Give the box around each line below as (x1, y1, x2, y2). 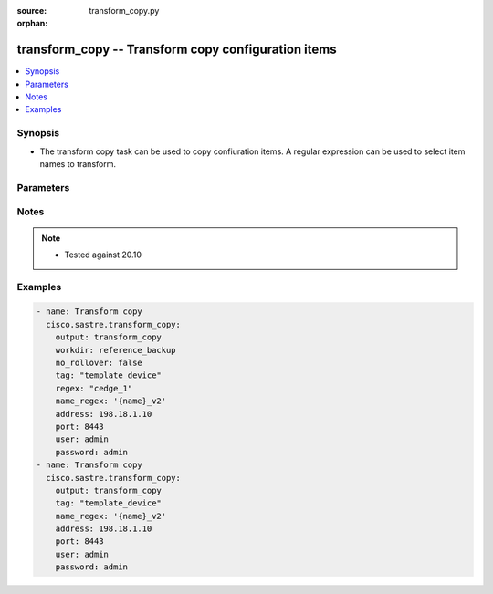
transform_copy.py (89, 5, 160, 16)
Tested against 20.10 (64, 249, 142, 260)
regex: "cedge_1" (55, 383, 133, 393)
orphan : (16, 18, 48, 29)
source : (16, 5, 47, 16)
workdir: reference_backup (55, 345, 177, 355)
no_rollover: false (55, 358, 143, 369)
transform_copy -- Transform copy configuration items (16, 42, 337, 57)
